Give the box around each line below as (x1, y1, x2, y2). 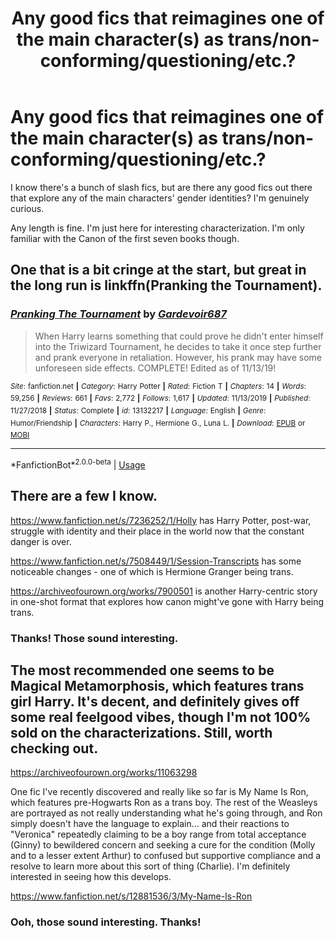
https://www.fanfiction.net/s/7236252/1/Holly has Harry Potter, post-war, (10, 514, 312, 526)
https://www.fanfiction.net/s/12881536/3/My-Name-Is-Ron (10, 890, 253, 902)
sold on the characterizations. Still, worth (10, 725, 273, 742)
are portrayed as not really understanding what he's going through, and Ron (10, 807, 323, 819)
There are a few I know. (10, 488, 158, 505)
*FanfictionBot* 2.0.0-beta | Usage (10, 457, 146, 471)
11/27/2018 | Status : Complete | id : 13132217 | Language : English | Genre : (10, 405, 267, 416)
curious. (10, 202, 45, 214)
